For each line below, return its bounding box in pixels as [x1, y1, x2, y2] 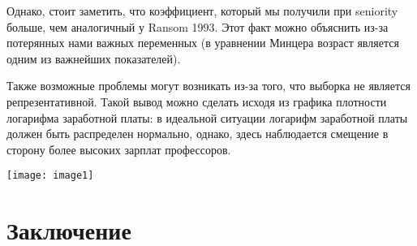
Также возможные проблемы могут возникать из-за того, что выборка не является [6, 77, 411, 94]
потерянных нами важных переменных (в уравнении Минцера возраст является [6, 34, 399, 51]
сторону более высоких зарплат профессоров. [6, 140, 231, 158]
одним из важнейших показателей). [6, 50, 181, 67]
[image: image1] [6, 170, 94, 182]
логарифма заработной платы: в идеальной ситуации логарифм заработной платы [6, 109, 408, 126]
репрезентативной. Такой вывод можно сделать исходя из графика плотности [6, 93, 387, 110]
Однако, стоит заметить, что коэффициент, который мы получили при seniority [6, 2, 398, 19]
